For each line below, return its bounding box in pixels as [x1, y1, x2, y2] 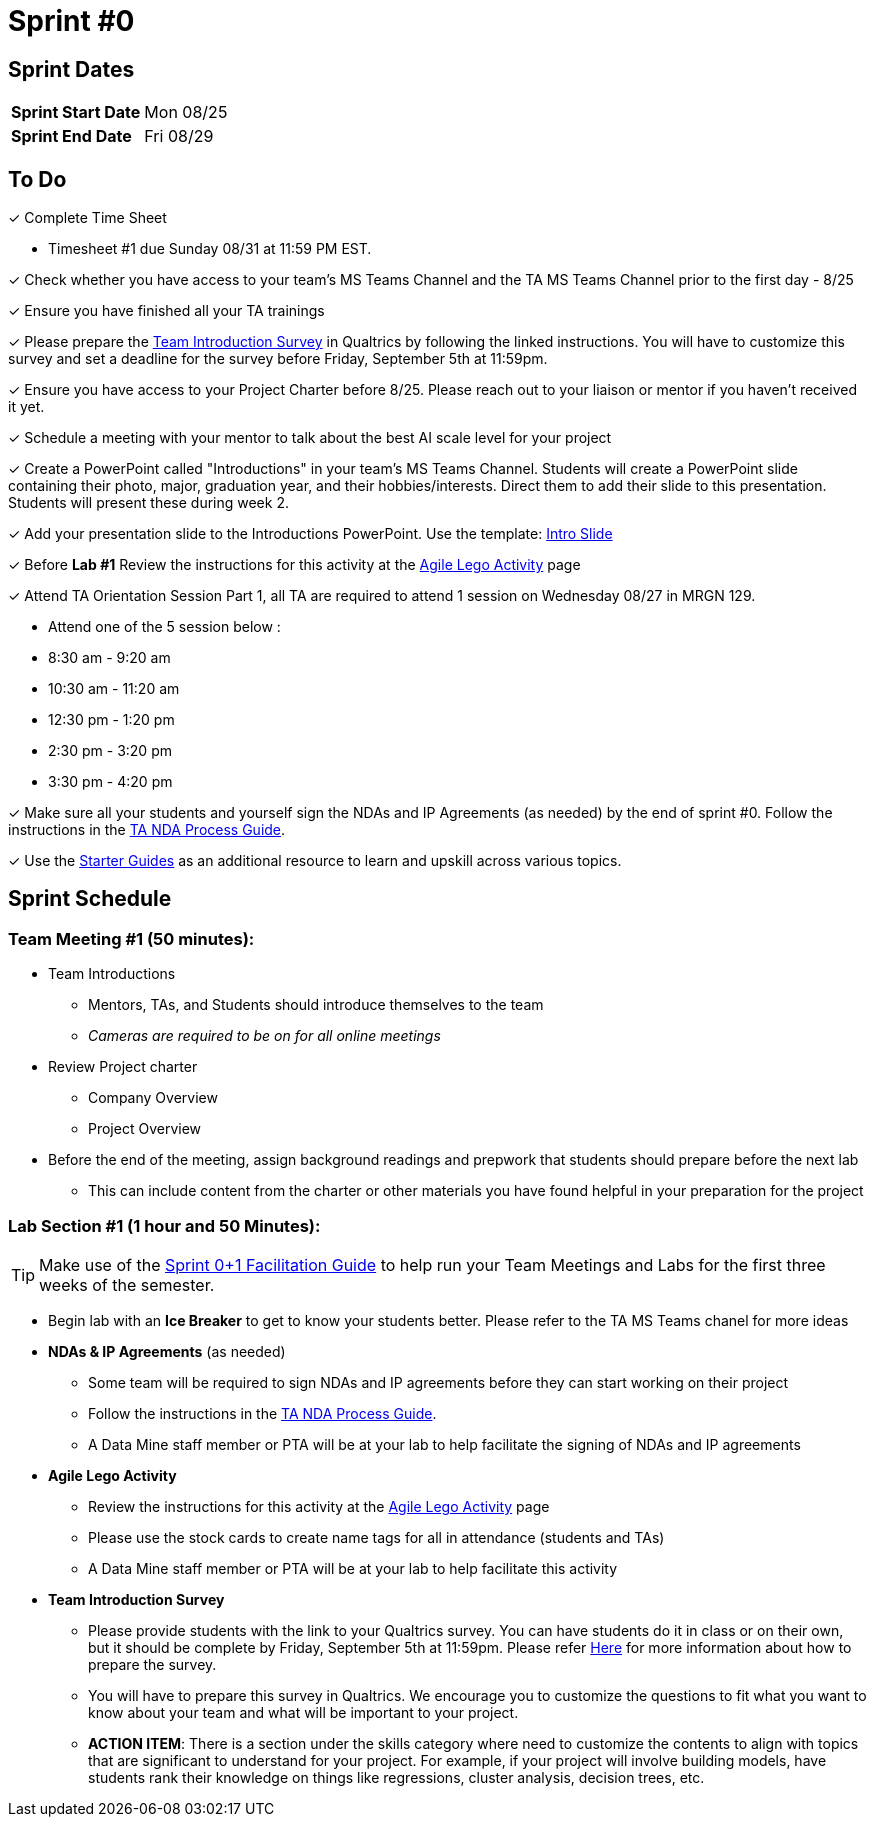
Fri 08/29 [144, 126, 214, 147]
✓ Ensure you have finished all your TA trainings [8, 302, 325, 320]
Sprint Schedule [8, 886, 172, 912]
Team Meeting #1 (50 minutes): [8, 928, 255, 949]
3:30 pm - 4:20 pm [48, 773, 173, 791]
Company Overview [88, 1089, 218, 1107]
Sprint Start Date [11, 102, 141, 123]
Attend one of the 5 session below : [48, 618, 281, 636]
